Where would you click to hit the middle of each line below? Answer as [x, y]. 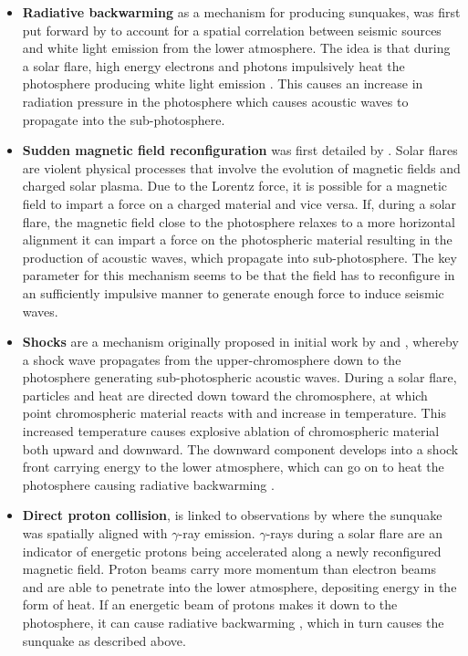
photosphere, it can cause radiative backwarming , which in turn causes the [233, 622]
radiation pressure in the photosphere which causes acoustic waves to [215, 101]
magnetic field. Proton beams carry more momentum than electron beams [229, 569]
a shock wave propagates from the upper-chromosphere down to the [212, 359]
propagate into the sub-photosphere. [124, 119]
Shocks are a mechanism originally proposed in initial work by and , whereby [240, 342]
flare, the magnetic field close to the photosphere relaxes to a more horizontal [239, 221]
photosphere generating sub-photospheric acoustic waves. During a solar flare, [239, 377]
